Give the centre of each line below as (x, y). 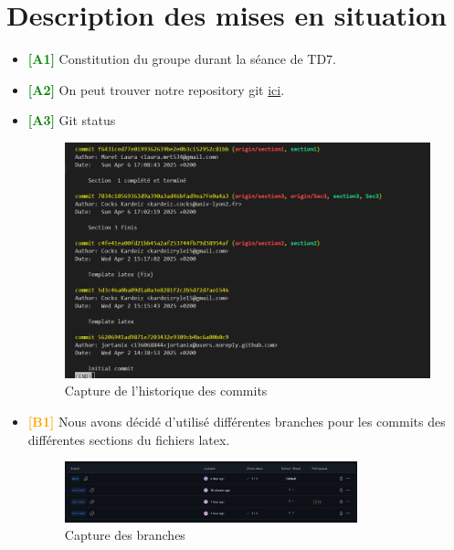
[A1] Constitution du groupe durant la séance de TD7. (182, 59)
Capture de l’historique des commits (166, 391)
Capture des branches (125, 535)
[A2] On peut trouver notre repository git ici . (156, 89)
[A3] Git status (72, 120)
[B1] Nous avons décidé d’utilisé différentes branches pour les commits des (237, 422)
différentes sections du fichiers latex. (129, 439)
